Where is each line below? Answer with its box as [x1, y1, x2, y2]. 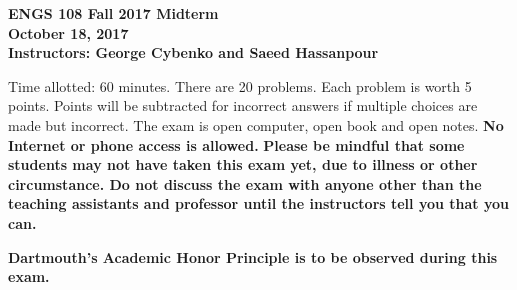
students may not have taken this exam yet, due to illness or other [8, 154, 478, 175]
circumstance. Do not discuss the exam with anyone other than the [8, 173, 482, 194]
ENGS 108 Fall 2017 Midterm [8, 3, 219, 23]
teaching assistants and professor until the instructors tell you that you [8, 193, 510, 214]
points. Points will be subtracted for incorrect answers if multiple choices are [8, 95, 478, 116]
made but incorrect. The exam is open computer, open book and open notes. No [8, 114, 504, 135]
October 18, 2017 [8, 22, 129, 43]
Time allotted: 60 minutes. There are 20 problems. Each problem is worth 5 [8, 75, 472, 96]
